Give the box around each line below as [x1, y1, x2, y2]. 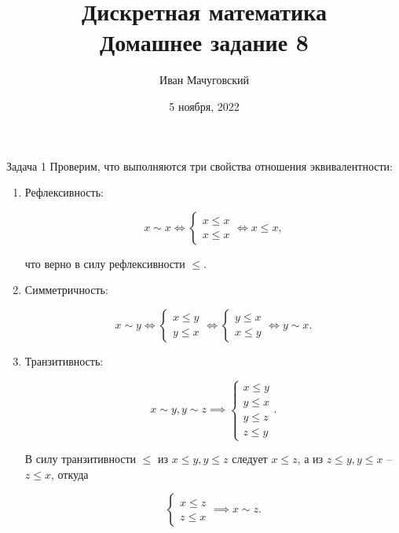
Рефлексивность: [24, 184, 104, 200]
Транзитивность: [24, 352, 104, 369]
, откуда [50, 465, 89, 482]
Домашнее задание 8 [100, 26, 309, 58]
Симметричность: [24, 281, 108, 298]
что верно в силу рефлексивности [24, 255, 185, 271]
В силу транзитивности [24, 450, 137, 467]
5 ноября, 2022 [169, 97, 240, 114]
